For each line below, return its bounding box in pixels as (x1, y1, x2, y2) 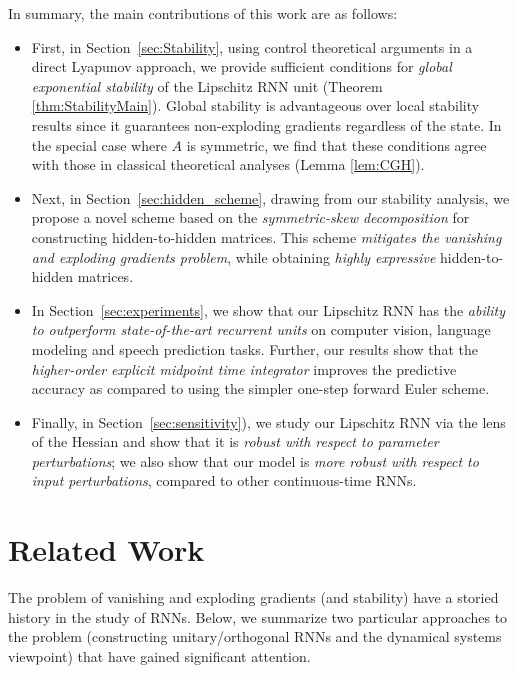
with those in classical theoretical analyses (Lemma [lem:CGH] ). (31, 154, 425, 175)
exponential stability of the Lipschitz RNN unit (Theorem (31, 75, 383, 96)
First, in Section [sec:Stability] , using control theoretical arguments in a (31, 36, 473, 57)
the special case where (31, 134, 167, 155)
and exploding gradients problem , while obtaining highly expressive (31, 246, 436, 267)
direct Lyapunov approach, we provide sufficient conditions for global (31, 56, 452, 77)
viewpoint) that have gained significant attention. (8, 645, 311, 666)
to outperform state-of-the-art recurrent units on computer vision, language (31, 319, 491, 340)
